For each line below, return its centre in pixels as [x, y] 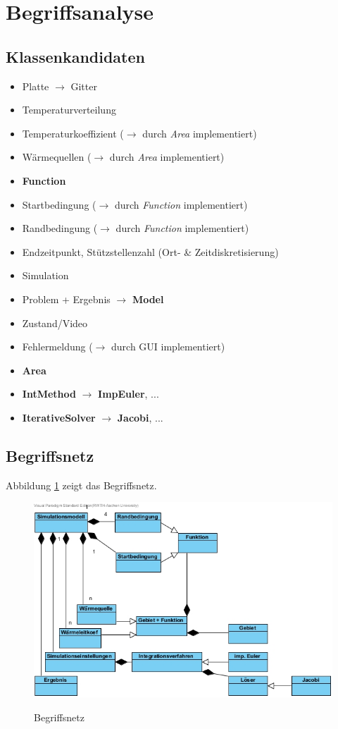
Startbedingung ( [59, 204]
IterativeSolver [59, 417]
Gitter [84, 86]
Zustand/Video [55, 323]
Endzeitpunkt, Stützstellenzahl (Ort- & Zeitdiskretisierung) [150, 251]
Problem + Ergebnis [66, 299]
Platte [36, 86]
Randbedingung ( [60, 228]
